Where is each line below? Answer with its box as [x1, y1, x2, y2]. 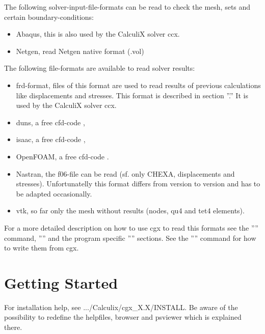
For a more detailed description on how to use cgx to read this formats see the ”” [4, 222, 258, 233]
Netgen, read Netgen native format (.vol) [16, 45, 144, 56]
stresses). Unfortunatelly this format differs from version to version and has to [16, 178, 260, 189]
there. [4, 322, 22, 332]
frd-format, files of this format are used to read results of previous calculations [16, 79, 261, 90]
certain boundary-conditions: [4, 11, 94, 22]
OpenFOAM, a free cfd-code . [16, 151, 109, 161]
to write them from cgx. [4, 242, 79, 253]
